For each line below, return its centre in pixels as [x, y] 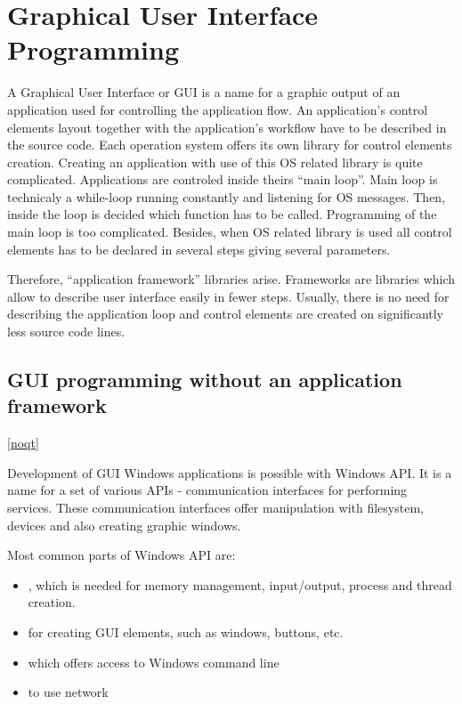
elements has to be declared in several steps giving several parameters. [199, 249]
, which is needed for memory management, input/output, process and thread [240, 584]
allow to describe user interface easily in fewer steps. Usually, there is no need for [228, 296]
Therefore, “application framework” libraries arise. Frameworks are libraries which [231, 279]
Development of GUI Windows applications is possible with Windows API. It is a [230, 472]
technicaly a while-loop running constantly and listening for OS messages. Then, [227, 196]
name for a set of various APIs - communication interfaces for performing [207, 490]
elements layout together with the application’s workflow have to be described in [227, 127]
